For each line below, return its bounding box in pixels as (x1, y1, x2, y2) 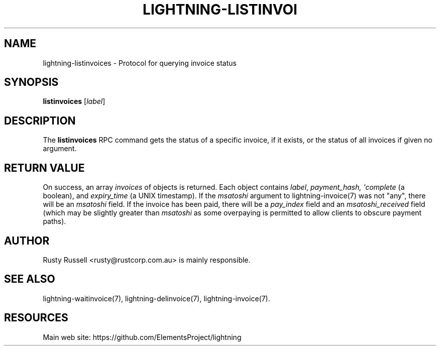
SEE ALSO (4, 273, 55, 286)
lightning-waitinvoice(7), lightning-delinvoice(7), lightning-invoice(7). (43, 294, 270, 303)
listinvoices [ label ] (43, 97, 105, 106)
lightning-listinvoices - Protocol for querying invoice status (43, 58, 237, 67)
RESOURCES (4, 311, 68, 324)
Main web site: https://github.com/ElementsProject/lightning (43, 332, 242, 341)
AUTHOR (4, 234, 50, 247)
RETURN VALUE (4, 161, 85, 174)
